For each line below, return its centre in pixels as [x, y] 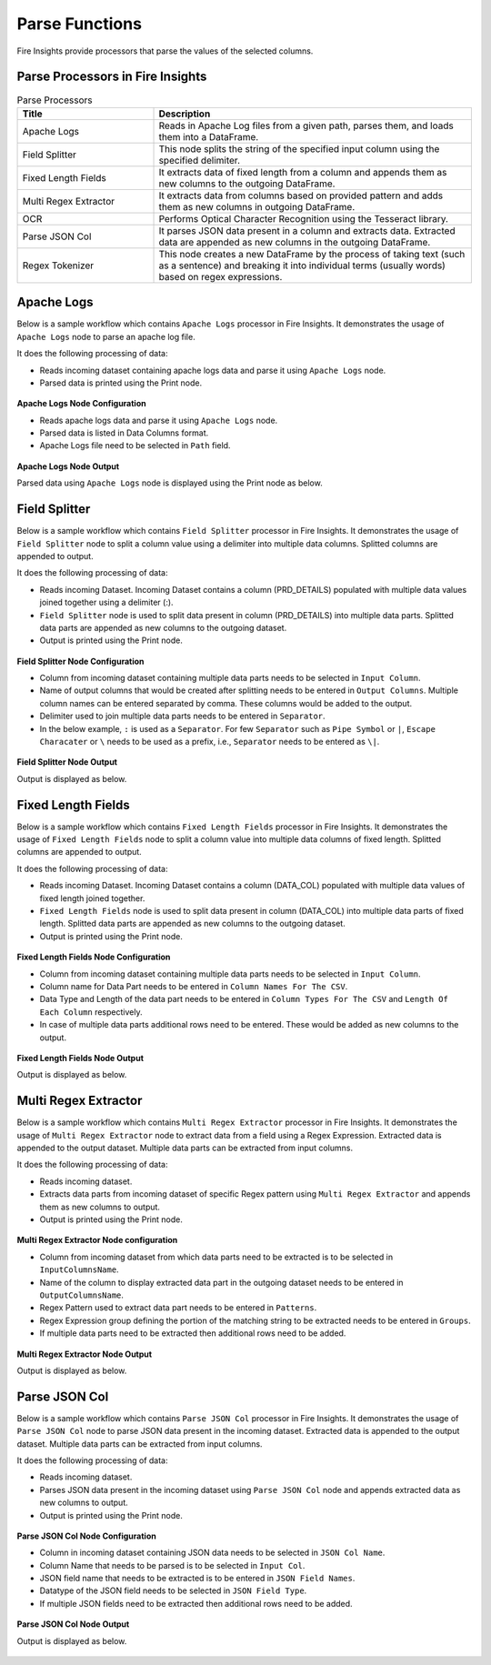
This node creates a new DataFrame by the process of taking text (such [312, 254]
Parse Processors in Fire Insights [112, 77]
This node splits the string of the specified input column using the [299, 148]
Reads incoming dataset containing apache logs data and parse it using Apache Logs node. [213, 370]
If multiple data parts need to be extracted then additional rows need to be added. [193, 1333]
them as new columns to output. [100, 1207]
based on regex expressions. [220, 276]
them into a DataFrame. [209, 136]
